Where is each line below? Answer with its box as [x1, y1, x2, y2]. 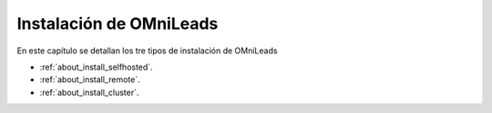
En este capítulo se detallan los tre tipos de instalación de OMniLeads [16, 45, 278, 56]
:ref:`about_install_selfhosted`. [39, 61, 154, 72]
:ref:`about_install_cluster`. [39, 87, 139, 98]
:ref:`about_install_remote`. [39, 74, 140, 85]
